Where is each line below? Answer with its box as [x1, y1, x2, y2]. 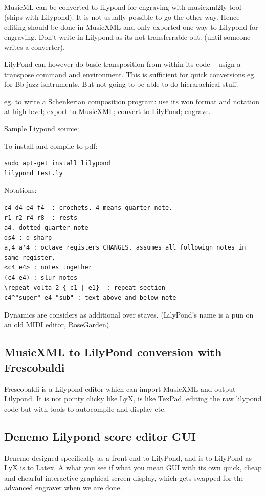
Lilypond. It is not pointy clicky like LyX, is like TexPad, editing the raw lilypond [4, 393, 262, 404]
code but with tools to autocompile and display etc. [4, 403, 166, 414]
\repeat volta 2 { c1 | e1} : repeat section [4, 284, 165, 291]
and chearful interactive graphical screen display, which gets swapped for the [4, 472, 244, 483]
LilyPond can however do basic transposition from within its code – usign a [4, 58, 241, 69]
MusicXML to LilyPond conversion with [4, 344, 222, 360]
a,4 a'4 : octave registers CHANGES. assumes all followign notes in [4, 244, 246, 252]
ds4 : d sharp [4, 234, 52, 241]
